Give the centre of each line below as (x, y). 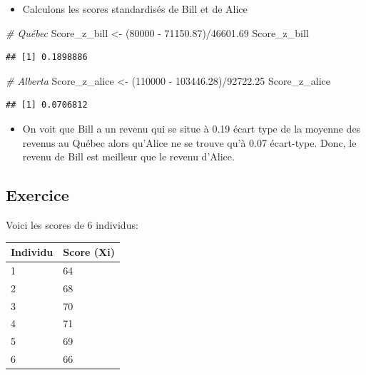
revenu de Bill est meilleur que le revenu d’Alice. (128, 156)
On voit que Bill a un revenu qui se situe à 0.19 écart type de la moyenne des (192, 128)
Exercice (37, 195)
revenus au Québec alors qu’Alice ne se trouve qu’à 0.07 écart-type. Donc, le (189, 142)
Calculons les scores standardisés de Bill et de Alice (135, 9)
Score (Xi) (89, 252)
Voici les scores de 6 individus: (72, 224)
